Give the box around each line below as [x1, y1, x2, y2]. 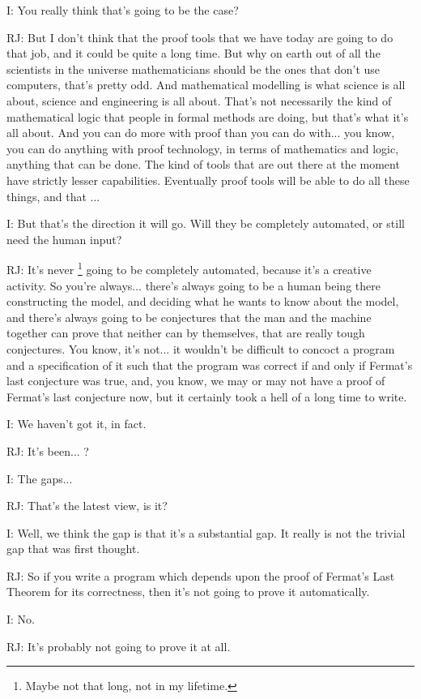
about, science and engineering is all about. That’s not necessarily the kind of [6, 92, 392, 109]
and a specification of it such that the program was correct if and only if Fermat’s [6, 356, 413, 373]
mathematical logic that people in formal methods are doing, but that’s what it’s [6, 108, 409, 125]
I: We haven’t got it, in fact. [6, 415, 147, 432]
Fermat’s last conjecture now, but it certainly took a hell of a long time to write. [6, 388, 407, 405]
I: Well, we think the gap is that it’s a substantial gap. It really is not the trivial [6, 524, 406, 541]
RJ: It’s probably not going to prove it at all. [6, 637, 231, 654]
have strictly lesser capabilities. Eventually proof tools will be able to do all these [6, 171, 410, 188]
